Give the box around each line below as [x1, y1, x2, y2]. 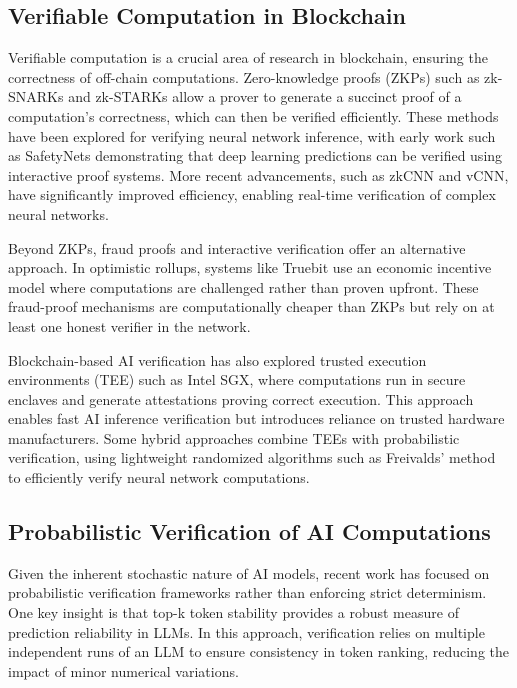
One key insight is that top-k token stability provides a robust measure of [8, 602, 459, 623]
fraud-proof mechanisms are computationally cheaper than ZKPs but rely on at [8, 296, 495, 317]
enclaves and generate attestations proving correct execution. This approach [8, 388, 474, 409]
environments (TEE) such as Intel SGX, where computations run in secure [8, 369, 466, 390]
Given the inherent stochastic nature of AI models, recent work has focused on [8, 562, 490, 583]
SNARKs [8, 86, 64, 107]
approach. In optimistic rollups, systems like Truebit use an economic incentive [8, 257, 492, 278]
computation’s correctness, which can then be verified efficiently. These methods [8, 105, 499, 126]
